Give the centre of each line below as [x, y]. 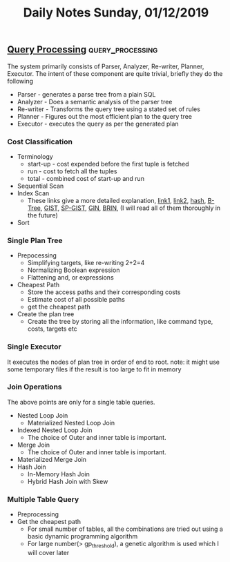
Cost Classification [40, 142]
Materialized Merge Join [52, 459]
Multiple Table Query [43, 499]
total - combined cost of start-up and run [86, 178]
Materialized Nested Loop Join [71, 423]
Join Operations [35, 387]
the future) [43, 215]
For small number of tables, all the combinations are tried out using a [125, 529]
